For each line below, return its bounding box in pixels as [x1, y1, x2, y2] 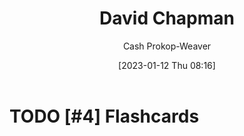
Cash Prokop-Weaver [122, 40, 212, 52]
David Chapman [99, 7, 235, 30]
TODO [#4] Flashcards [9, 105, 200, 127]
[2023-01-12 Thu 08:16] [118, 59, 216, 71]
